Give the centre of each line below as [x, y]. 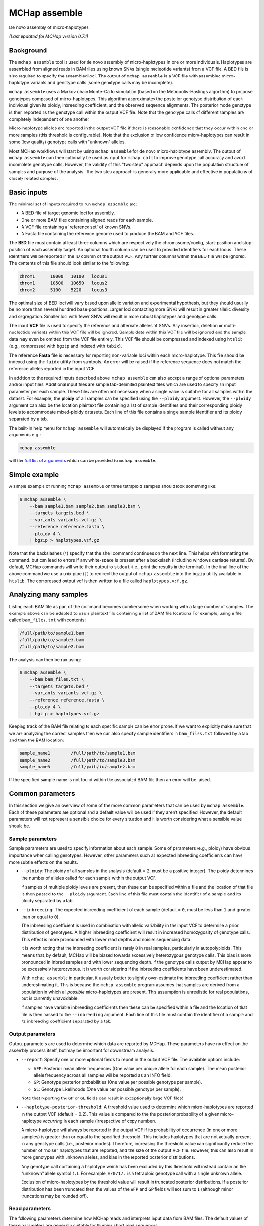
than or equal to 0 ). [41, 917]
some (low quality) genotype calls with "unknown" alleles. [67, 142]
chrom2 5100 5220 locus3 [63, 290]
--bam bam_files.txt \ [57, 679]
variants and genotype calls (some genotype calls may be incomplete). [102, 83]
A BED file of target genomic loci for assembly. [68, 213]
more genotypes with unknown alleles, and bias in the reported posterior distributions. [108, 1157]
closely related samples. [33, 179]
